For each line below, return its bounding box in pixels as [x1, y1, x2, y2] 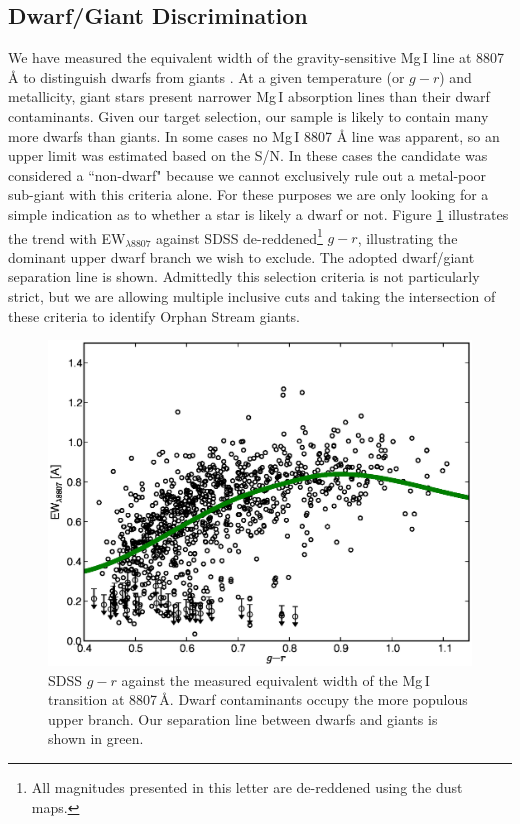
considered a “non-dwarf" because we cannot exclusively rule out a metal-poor [8, 164, 487, 185]
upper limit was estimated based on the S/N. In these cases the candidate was [8, 145, 488, 166]
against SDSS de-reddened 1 [156, 224, 323, 248]
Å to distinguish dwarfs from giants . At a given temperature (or [8, 66, 405, 87]
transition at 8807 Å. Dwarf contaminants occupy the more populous [48, 689, 468, 710]
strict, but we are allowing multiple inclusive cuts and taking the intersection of [8, 285, 496, 306]
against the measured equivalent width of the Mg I [121, 669, 430, 690]
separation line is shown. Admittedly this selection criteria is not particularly [8, 266, 480, 287]
